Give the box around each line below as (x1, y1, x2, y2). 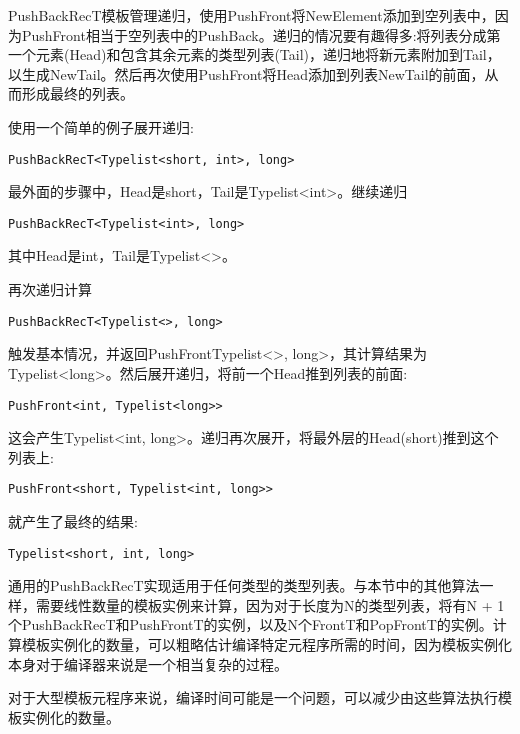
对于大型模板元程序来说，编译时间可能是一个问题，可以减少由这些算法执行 (8, 687, 498, 708)
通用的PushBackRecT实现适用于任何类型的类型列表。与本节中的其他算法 (8, 575, 480, 596)
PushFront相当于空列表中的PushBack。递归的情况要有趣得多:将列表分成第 (21, 24, 501, 45)
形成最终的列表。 (21, 83, 134, 104)
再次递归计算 (8, 279, 92, 300)
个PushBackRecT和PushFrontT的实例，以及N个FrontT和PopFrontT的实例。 (8, 614, 493, 635)
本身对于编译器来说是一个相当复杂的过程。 (8, 653, 288, 674)
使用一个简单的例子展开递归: (8, 116, 194, 137)
